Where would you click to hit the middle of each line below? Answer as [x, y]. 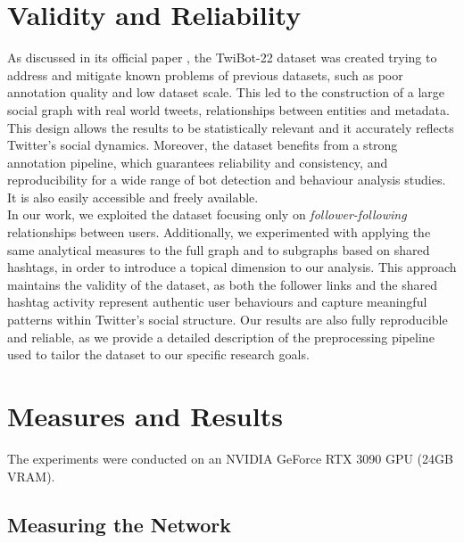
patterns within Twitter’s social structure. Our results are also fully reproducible [228, 320]
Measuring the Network [120, 524]
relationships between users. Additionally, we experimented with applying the [219, 232]
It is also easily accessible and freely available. [133, 197]
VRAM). [31, 476]
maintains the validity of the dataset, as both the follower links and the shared [222, 284]
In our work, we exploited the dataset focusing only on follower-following [207, 214]
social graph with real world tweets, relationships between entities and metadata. [228, 109]
